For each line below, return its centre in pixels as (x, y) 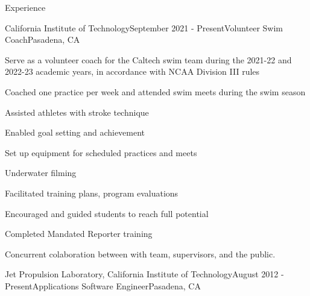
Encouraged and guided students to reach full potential (107, 213)
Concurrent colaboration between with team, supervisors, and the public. (140, 253)
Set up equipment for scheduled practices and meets (101, 152)
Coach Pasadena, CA (43, 39)
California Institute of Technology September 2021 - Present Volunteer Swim (144, 27)
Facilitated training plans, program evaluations (92, 193)
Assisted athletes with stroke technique (77, 112)
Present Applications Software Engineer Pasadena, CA (103, 285)
